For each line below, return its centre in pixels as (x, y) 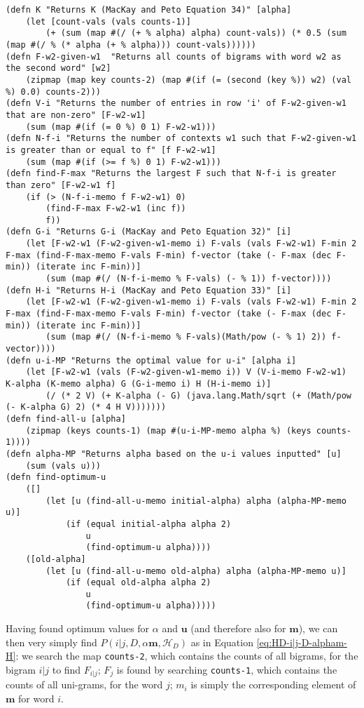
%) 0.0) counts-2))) (54, 92)
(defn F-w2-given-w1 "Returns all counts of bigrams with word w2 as (174, 56)
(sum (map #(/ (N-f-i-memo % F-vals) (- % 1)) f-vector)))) (189, 279)
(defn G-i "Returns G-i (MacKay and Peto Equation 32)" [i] (149, 232)
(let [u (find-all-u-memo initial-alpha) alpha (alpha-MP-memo (196, 501)
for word (36, 699)
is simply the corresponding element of (273, 684)
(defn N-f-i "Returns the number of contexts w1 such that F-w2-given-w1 (181, 139)
